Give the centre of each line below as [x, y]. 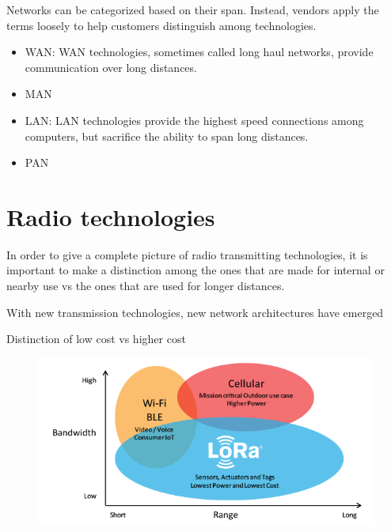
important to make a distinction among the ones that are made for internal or [195, 270]
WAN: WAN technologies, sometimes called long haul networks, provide [199, 52]
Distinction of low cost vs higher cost [96, 339]
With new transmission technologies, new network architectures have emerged [195, 312]
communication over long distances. [111, 67]
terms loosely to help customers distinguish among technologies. [161, 25]
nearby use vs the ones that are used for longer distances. [146, 286]
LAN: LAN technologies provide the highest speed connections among [194, 120]
